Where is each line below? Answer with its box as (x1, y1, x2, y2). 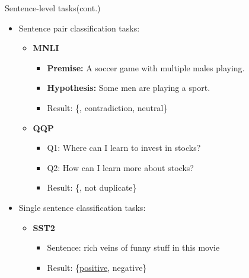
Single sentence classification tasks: (18, 201, 146, 213)
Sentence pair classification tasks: (18, 21, 140, 34)
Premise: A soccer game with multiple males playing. (47, 61, 245, 74)
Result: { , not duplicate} (47, 181, 137, 194)
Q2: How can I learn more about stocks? (47, 161, 194, 173)
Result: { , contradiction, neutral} (47, 101, 168, 113)
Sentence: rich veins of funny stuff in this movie (47, 241, 220, 254)
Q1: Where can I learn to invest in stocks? (47, 141, 201, 154)
